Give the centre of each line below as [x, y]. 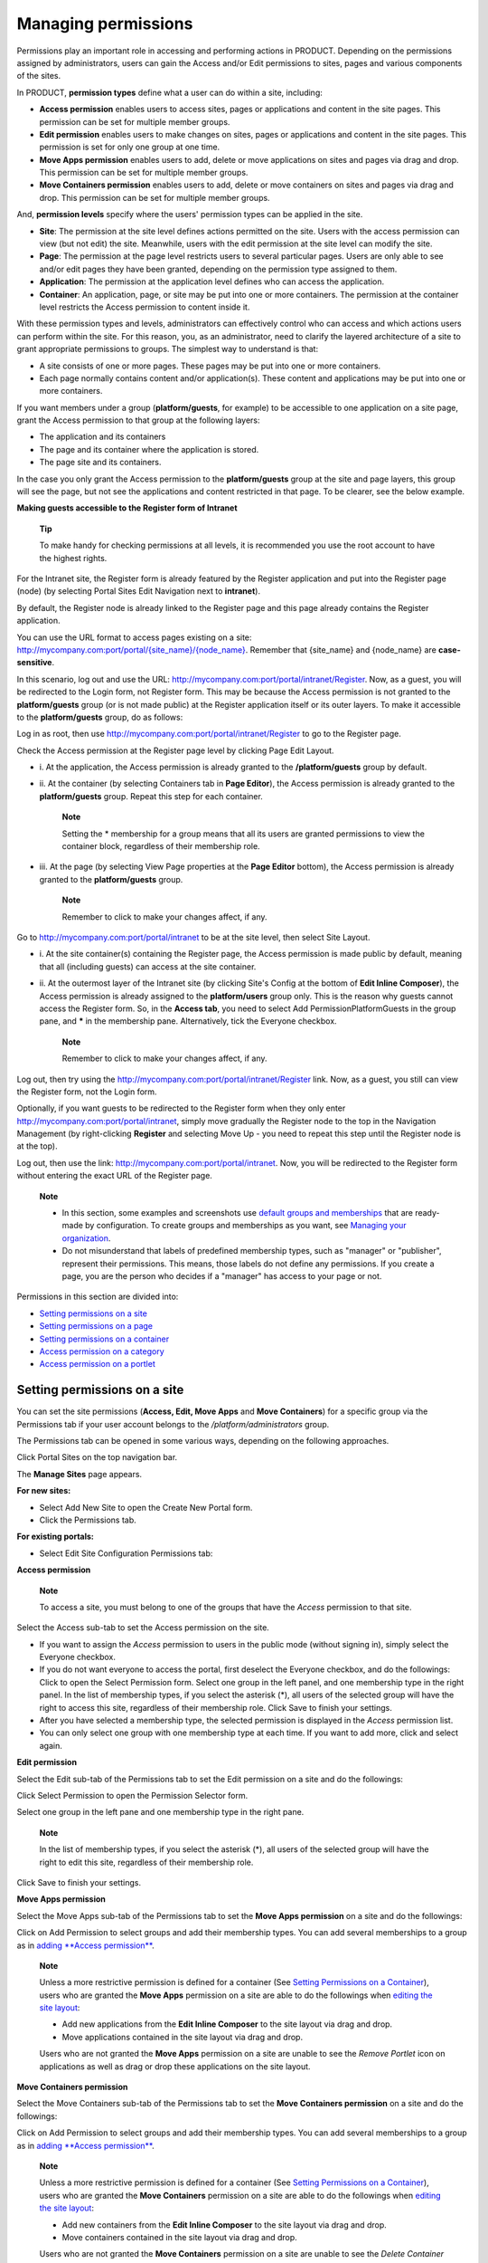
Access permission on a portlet [97, 1364]
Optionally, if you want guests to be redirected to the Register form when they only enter [181, 1108]
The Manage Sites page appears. [80, 1474]
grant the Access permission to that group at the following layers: [139, 420]
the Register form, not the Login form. [87, 1092]
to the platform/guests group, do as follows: [100, 717]
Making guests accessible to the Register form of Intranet [127, 508]
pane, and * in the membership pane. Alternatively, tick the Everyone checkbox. [188, 1021]
